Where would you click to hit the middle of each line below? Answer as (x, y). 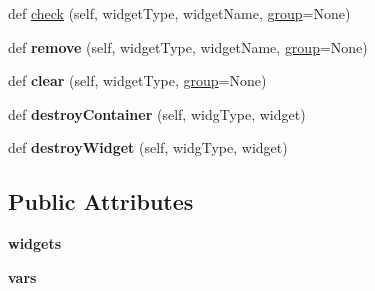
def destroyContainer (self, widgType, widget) (157, 113)
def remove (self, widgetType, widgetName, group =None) (188, 46)
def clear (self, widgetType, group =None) (137, 80)
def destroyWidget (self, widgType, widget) (148, 147)
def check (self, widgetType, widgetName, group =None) (179, 13)
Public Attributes (101, 201)
